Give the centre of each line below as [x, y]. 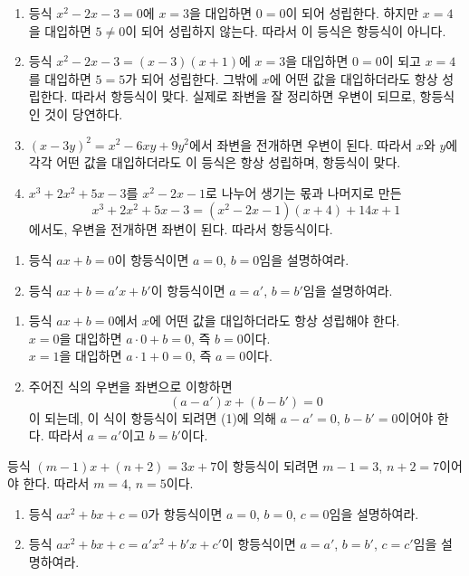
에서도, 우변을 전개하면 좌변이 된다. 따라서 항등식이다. [181, 229]
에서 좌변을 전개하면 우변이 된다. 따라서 [301, 144]
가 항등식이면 [185, 513]
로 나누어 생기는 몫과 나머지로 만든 [304, 192]
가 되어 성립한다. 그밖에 [191, 78]
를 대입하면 [60, 78]
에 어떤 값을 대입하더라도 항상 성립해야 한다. [274, 321]
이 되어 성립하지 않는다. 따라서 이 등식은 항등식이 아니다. [286, 30]
